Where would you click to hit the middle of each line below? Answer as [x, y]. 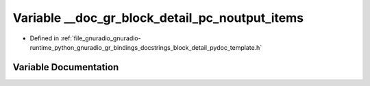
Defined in [45, 38]
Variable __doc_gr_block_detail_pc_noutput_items [158, 18]
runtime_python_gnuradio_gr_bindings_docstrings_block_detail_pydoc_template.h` [146, 47]
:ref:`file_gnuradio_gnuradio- [101, 38]
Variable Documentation [66, 67]
